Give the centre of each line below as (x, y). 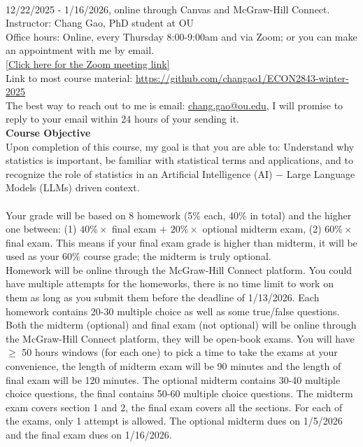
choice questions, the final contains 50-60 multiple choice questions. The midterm (179, 393)
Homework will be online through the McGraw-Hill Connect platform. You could (179, 269)
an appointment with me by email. (80, 50)
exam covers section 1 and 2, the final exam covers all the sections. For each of (174, 407)
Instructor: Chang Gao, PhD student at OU (100, 23)
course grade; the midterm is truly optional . (177, 256)
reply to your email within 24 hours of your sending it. (123, 119)
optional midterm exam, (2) (262, 229)
